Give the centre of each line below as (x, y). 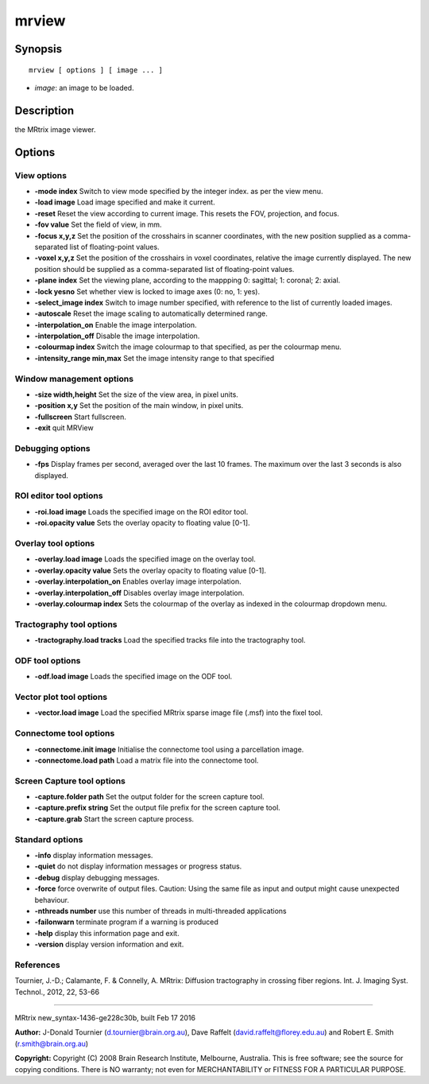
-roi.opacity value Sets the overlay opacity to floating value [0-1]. (142, 523)
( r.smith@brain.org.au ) (52, 1043)
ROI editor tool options (59, 495)
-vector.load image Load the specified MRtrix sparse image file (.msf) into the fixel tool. (179, 713)
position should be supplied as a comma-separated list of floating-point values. (164, 269)
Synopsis (39, 49)
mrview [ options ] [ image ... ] (96, 70)
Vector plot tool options (61, 697)
